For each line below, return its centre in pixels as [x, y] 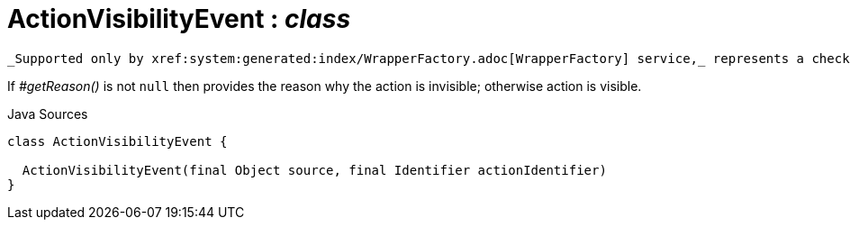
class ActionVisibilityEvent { [118, 141]
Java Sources [48, 113]
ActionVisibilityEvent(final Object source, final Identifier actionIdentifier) [314, 170]
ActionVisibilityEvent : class [179, 19]
